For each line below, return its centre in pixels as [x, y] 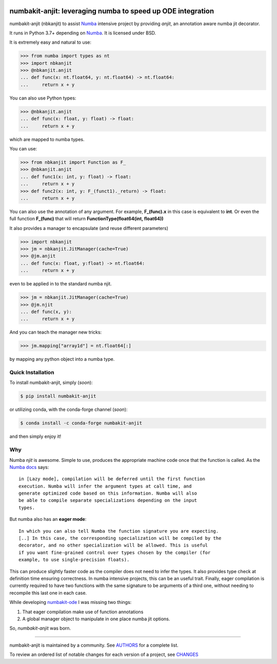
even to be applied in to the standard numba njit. [61, 284]
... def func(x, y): [46, 311]
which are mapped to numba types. [47, 139]
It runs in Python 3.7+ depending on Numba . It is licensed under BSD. [83, 33]
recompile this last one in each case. [48, 593]
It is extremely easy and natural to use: [51, 42]
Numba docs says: [29, 467]
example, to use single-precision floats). [74, 560]
